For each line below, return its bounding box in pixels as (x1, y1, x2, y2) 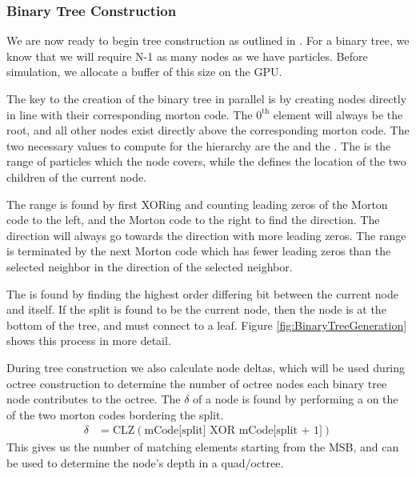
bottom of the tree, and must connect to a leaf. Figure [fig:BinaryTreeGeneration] (6, 316, 407, 333)
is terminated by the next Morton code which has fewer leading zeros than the (6, 243, 391, 259)
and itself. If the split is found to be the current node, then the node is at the (6, 301, 386, 318)
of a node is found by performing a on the (193, 391, 398, 407)
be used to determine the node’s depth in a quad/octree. (6, 454, 284, 471)
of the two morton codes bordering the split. (6, 406, 224, 423)
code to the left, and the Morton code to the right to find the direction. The (6, 211, 380, 228)
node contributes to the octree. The (6, 391, 181, 407)
